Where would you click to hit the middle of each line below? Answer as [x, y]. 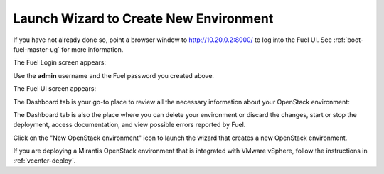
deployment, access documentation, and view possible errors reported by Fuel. [129, 125]
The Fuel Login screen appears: [60, 62]
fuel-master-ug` [37, 49]
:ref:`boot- [348, 40]
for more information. [92, 49]
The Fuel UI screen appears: [54, 89]
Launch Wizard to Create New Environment [143, 18]
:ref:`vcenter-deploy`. [44, 161]
